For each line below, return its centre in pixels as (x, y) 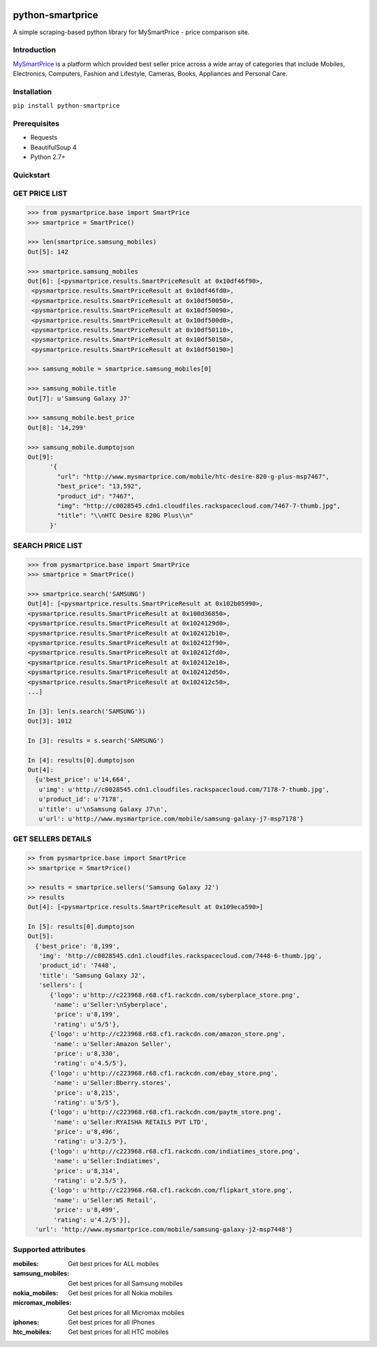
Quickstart (31, 175)
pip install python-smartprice (66, 106)
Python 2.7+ (48, 157)
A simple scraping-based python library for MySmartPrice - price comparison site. (131, 32)
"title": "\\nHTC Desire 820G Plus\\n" (125, 516)
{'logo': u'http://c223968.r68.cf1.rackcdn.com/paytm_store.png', (166, 1112)
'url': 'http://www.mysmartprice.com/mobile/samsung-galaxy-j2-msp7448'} (164, 1229)
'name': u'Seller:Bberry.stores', (112, 1083)
